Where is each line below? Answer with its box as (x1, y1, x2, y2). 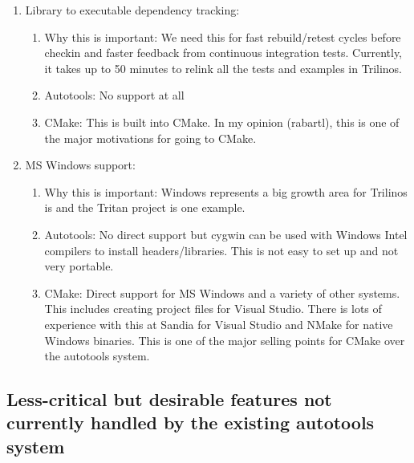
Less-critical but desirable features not (6, 387, 332, 412)
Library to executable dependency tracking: (25, 2, 240, 18)
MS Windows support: (25, 156, 136, 173)
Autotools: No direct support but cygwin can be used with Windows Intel (44, 225, 408, 242)
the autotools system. (44, 347, 150, 364)
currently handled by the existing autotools (6, 410, 375, 435)
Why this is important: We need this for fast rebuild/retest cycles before (44, 28, 401, 45)
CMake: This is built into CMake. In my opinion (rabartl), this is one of (44, 113, 400, 130)
